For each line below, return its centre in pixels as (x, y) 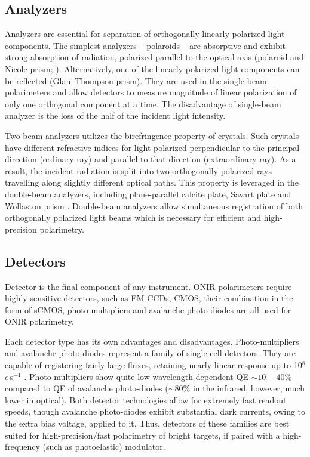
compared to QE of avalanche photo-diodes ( (87, 388)
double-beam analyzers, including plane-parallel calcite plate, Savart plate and (148, 194)
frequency (22, 447)
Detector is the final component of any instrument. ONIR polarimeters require (148, 286)
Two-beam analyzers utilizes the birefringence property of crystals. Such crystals (152, 135)
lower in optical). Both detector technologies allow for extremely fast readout (146, 399)
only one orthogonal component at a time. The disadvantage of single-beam (143, 104)
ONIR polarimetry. (39, 321)
